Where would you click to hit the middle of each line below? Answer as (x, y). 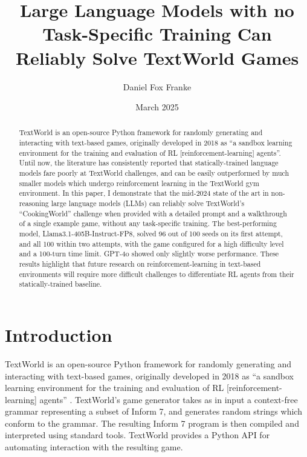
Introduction (59, 334)
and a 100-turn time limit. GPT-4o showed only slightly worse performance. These (149, 254)
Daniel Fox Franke (157, 86)
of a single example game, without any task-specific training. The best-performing (148, 223)
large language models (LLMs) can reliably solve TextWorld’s (148, 203)
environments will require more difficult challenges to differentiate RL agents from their (157, 274)
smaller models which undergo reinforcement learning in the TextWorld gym (139, 183)
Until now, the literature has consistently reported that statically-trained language (149, 163)
